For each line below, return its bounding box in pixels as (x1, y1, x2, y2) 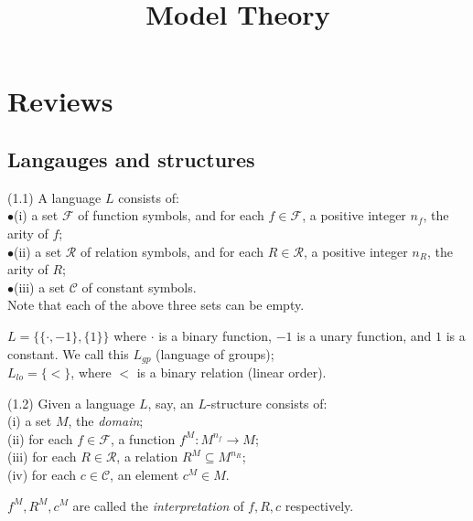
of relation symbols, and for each (80, 241, 264, 260)
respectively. (285, 495, 354, 515)
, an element (110, 464, 179, 484)
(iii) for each (7, 447, 77, 466)
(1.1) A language (7, 187, 102, 207)
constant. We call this (7, 344, 129, 363)
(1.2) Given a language (7, 393, 135, 412)
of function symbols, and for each (78, 206, 264, 225)
